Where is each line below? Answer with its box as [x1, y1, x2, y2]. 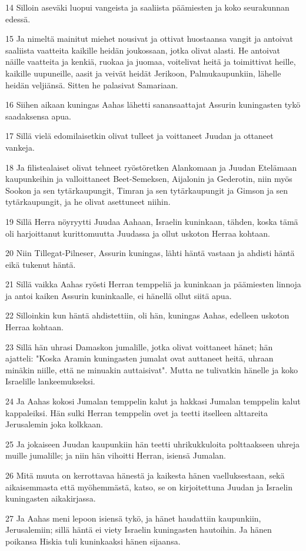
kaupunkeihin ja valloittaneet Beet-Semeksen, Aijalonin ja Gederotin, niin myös [5, 172, 292, 185]
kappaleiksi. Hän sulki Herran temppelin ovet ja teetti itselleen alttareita [5, 406, 268, 419]
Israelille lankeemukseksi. [5, 375, 95, 387]
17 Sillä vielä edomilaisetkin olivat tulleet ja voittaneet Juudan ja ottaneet [5, 130, 274, 142]
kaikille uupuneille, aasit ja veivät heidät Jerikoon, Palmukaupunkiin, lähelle [5, 67, 281, 79]
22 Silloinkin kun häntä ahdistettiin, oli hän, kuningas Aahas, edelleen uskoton [5, 309, 290, 321]
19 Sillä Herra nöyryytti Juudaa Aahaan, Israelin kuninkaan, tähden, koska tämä [5, 215, 298, 227]
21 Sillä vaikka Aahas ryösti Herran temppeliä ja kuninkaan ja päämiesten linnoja [5, 278, 301, 290]
